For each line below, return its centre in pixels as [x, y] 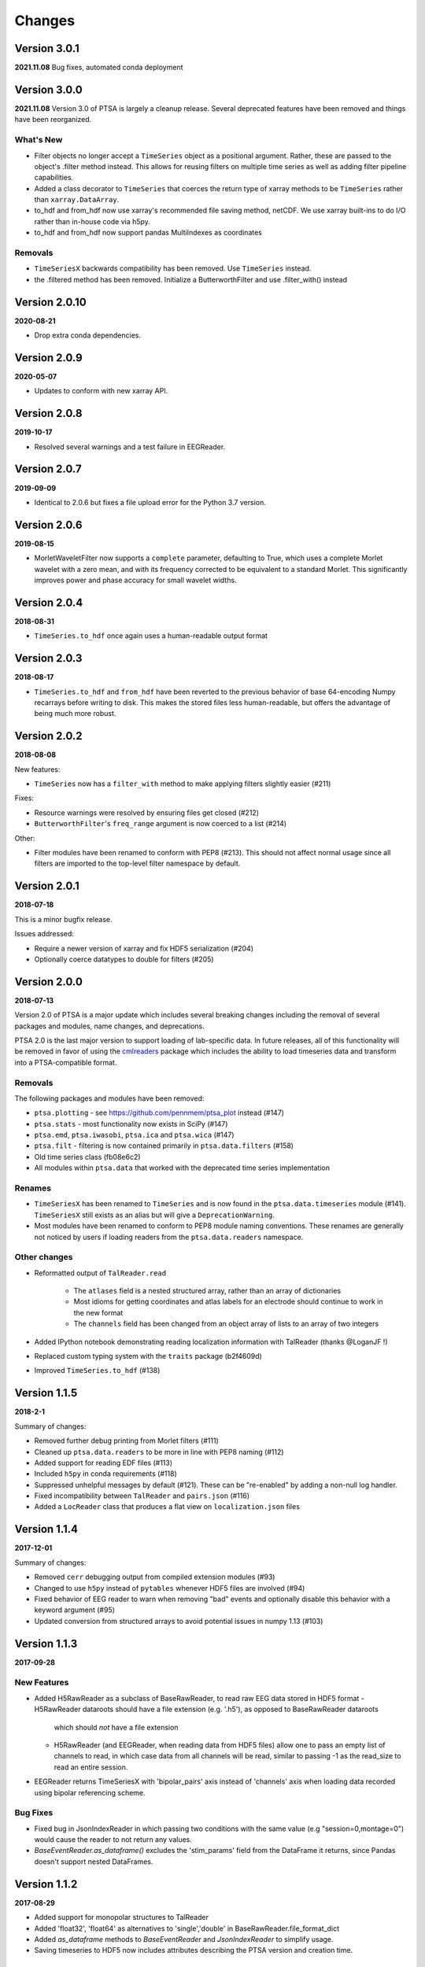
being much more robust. [75, 714]
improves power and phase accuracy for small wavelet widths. [135, 580]
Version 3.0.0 [48, 89]
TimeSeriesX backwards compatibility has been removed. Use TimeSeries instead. [173, 268]
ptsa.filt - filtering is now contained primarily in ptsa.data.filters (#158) [164, 1146]
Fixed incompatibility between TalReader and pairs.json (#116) [142, 1496]
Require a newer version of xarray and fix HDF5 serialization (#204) [144, 948]
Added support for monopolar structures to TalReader [121, 1917]
